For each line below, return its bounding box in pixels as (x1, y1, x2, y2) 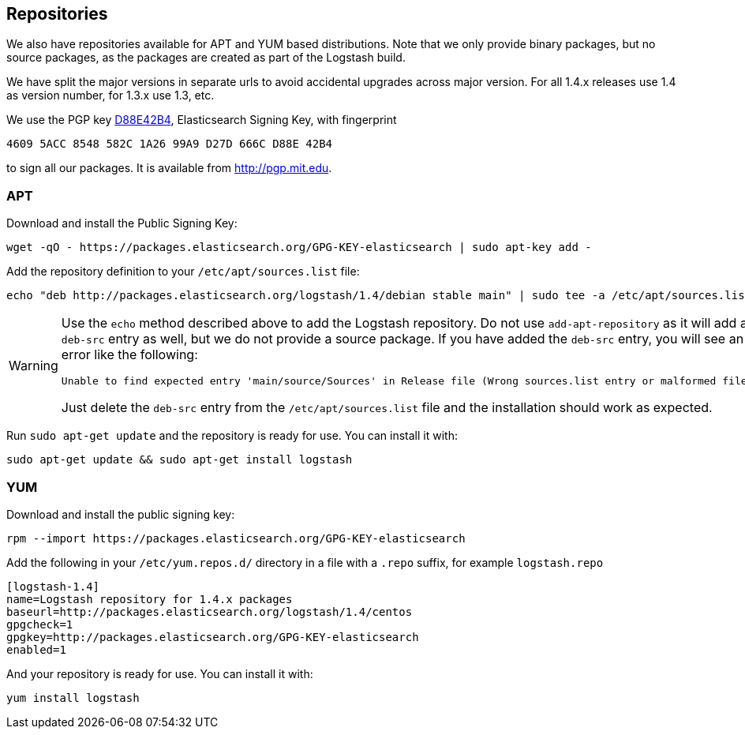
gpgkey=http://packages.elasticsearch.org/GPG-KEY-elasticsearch (6, 630, 419, 643)
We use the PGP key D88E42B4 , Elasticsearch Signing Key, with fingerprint (6, 113, 397, 127)
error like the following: (61, 347, 198, 363)
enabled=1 (6, 643, 66, 656)
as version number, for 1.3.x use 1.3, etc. (6, 88, 215, 103)
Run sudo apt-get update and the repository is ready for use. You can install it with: (6, 429, 458, 443)
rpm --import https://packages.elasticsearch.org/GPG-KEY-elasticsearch (6, 531, 466, 545)
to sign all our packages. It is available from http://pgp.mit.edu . (6, 161, 332, 175)
